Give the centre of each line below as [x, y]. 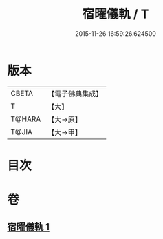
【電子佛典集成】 [75, 94]
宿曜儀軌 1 [29, 227]
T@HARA [26, 119]
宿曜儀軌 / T [116, 14]
